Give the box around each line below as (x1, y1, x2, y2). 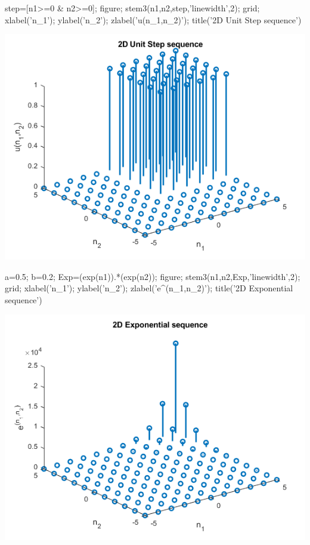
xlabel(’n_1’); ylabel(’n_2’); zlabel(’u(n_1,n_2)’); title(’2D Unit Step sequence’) (5, 13, 302, 26)
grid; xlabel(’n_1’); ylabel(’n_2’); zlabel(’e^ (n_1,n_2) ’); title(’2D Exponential (5, 282, 293, 294)
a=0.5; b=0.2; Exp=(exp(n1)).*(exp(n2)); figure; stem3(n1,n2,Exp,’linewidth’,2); (5, 270, 300, 282)
